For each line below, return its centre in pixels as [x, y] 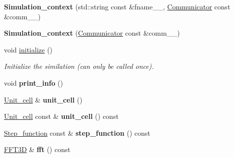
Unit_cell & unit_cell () [43, 99]
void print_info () [34, 82]
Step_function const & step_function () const [77, 132]
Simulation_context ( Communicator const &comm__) [92, 33]
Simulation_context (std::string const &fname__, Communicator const [117, 6]
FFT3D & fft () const [37, 149]
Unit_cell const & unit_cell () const [61, 116]
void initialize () [28, 49]
